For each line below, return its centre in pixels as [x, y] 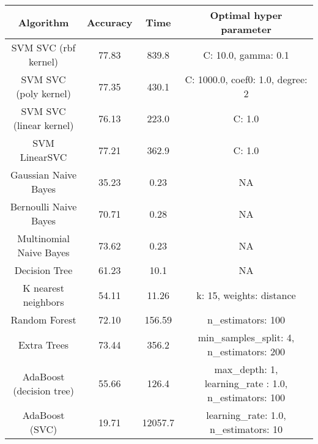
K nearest [43, 288]
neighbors [43, 302]
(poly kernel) [43, 93]
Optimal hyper [246, 15]
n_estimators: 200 [246, 351]
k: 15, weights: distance [246, 295]
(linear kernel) [43, 125]
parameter [246, 29]
